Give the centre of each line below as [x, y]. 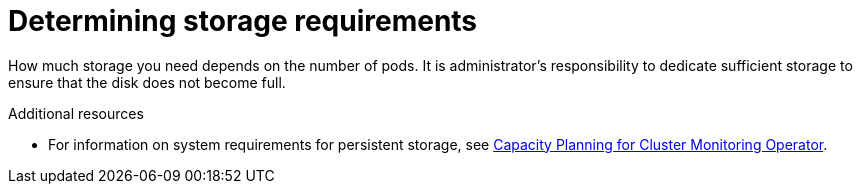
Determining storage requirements [243, 21]
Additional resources [76, 113]
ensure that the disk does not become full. [147, 82]
